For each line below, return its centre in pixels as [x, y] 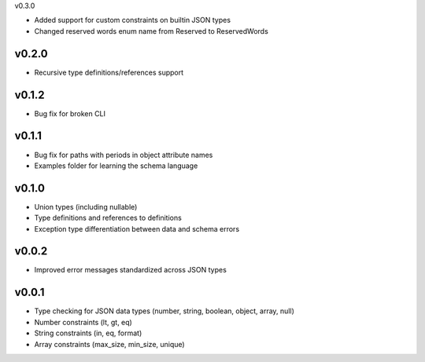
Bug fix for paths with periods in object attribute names [124, 155]
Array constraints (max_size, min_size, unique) [109, 344]
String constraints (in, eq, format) [88, 333]
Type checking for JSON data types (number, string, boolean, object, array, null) [164, 311]
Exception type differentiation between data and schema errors [137, 229]
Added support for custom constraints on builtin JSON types [133, 20]
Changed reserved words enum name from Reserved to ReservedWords [152, 31]
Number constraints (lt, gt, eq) [83, 322]
